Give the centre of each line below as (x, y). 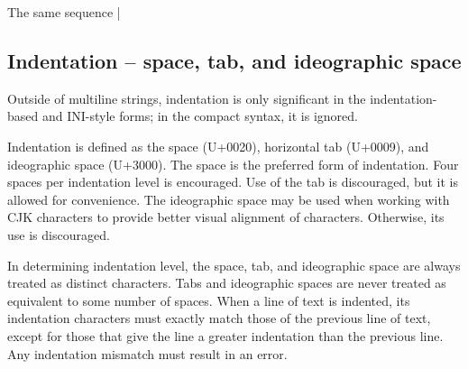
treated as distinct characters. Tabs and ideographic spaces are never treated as (227, 283)
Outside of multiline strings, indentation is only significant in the (187, 98)
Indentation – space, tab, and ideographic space (234, 60)
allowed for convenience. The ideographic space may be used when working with (229, 199)
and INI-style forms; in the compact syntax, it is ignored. (200, 116)
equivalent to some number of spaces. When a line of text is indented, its (209, 300)
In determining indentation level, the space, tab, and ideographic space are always (234, 265)
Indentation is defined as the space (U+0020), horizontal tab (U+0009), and (218, 146)
